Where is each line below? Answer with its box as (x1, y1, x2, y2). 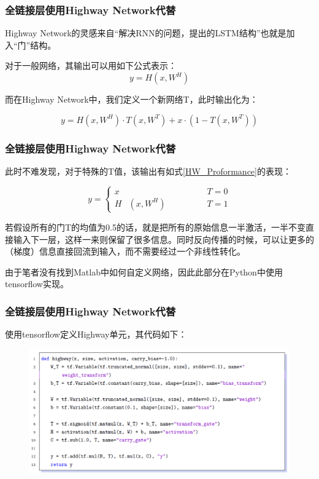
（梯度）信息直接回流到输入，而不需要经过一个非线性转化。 (5, 245, 245, 258)
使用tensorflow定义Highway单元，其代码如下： (5, 328, 187, 341)
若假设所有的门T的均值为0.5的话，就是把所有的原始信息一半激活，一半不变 (5, 220, 306, 233)
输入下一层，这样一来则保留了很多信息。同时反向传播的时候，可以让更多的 (13, 232, 314, 245)
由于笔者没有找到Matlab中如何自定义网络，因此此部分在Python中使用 (5, 265, 283, 278)
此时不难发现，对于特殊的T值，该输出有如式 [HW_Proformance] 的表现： (5, 164, 291, 177)
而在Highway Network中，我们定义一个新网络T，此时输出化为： (5, 93, 258, 105)
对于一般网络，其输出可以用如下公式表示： (5, 59, 177, 72)
